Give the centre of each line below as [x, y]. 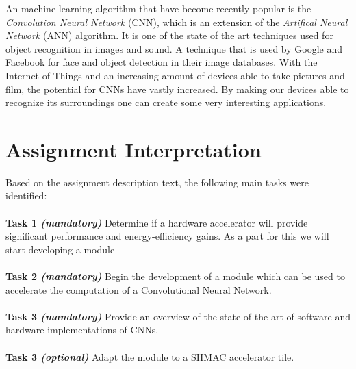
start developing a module [60, 249]
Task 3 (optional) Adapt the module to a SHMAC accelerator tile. [150, 356]
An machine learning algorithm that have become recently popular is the [158, 8]
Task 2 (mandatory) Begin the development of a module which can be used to [175, 276]
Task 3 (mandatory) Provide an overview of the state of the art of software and [178, 316]
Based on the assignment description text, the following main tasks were [157, 182]
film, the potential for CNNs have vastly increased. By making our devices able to [177, 89]
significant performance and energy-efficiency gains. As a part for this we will [167, 236]
